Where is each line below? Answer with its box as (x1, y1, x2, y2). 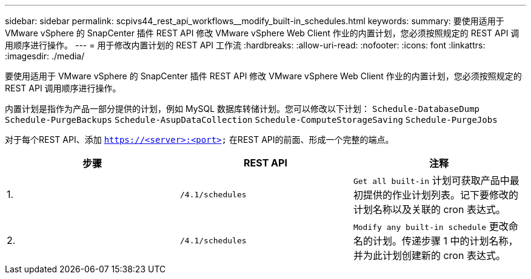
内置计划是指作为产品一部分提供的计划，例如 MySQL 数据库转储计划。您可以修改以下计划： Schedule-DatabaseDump (5, 103, 480, 114)
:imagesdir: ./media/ (5, 51, 85, 61)
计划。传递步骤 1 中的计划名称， (372, 235, 518, 247)
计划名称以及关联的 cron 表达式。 (353, 203, 506, 215)
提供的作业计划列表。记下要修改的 (362, 189, 518, 201)
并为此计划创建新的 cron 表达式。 (353, 249, 506, 261)
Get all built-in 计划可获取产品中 (353, 174, 510, 186)
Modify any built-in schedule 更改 (353, 220, 509, 232)
